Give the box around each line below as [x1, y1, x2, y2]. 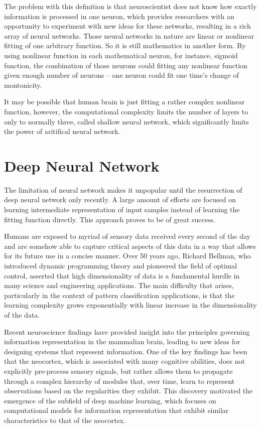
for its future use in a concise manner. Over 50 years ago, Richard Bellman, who [4, 250, 251, 261]
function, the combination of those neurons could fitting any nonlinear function [4, 60, 247, 70]
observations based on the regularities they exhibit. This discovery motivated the [4, 385, 253, 396]
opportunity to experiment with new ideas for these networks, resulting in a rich [4, 21, 251, 31]
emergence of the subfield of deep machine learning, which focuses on [4, 395, 216, 405]
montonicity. [4, 79, 42, 90]
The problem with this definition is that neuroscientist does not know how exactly [4, 1, 257, 11]
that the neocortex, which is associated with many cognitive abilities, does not [4, 356, 245, 366]
